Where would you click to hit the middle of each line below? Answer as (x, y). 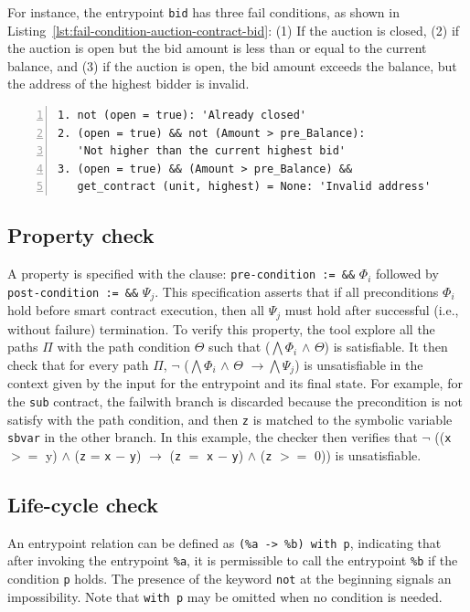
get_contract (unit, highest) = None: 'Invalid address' (254, 187)
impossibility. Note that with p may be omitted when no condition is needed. (225, 596)
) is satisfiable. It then (386, 347)
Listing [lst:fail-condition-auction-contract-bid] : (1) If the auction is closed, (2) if (234, 30)
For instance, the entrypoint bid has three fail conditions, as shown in (203, 12)
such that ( (240, 347)
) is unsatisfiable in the (359, 364)
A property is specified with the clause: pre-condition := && (182, 274)
